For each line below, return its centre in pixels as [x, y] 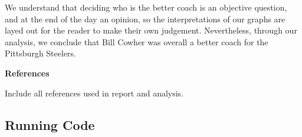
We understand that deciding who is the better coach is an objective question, [146, 7]
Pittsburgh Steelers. [41, 53]
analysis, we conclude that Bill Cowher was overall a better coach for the [137, 41]
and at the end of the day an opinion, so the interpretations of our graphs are [145, 19]
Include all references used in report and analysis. [94, 93]
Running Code [50, 124]
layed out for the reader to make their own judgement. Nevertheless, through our [151, 30]
